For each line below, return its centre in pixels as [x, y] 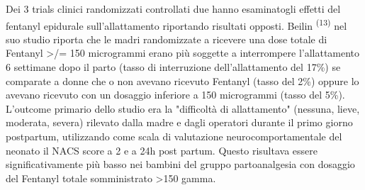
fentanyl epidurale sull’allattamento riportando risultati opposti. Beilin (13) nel [176, 24]
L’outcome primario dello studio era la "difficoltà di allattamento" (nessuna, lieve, [183, 108]
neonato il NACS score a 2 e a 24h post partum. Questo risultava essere [162, 150]
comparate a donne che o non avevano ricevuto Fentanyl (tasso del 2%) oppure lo [182, 80]
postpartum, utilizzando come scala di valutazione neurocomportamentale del [174, 136]
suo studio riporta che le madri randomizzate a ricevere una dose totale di [167, 39]
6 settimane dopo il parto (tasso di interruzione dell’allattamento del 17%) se [173, 67]
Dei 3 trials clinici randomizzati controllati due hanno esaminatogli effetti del [173, 9]
